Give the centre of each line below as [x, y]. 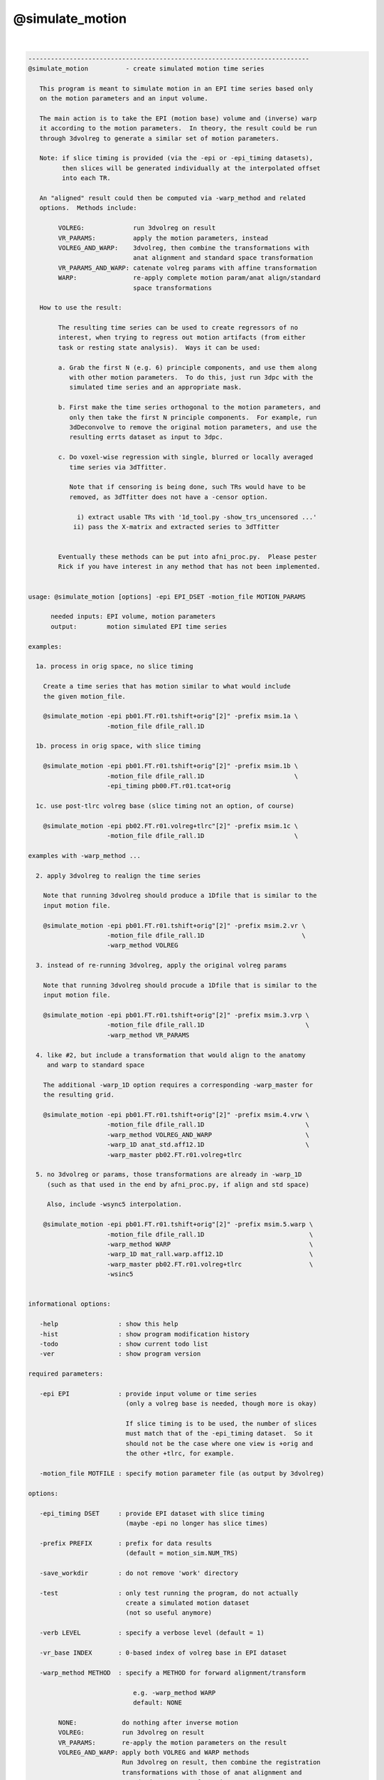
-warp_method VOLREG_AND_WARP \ [208, 1135]
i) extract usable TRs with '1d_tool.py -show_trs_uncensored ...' [197, 517]
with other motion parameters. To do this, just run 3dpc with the [191, 378]
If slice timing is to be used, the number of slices [221, 1424]
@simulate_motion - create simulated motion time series [146, 68]
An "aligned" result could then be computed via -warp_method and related [172, 198]
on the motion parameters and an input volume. [124, 99]
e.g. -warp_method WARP [174, 1692]
